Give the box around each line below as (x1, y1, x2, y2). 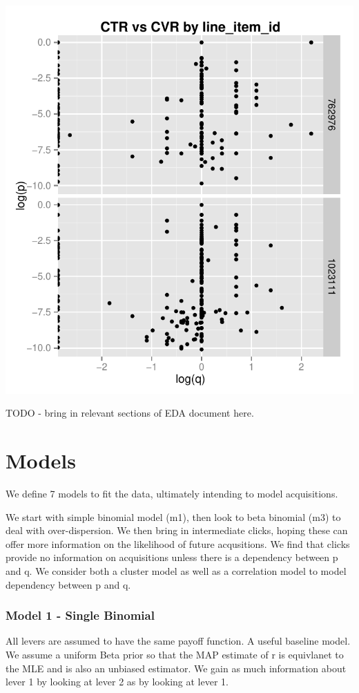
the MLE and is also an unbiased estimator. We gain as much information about (6, 661, 347, 675)
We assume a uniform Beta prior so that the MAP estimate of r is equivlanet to (6, 647, 344, 662)
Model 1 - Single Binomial (6, 607, 155, 624)
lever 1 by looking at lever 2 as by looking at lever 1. (6, 674, 229, 689)
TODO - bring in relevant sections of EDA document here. (6, 406, 254, 420)
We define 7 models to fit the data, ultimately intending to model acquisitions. (6, 486, 338, 501)
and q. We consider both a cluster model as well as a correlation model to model (6, 564, 347, 578)
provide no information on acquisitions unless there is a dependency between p (6, 550, 338, 564)
